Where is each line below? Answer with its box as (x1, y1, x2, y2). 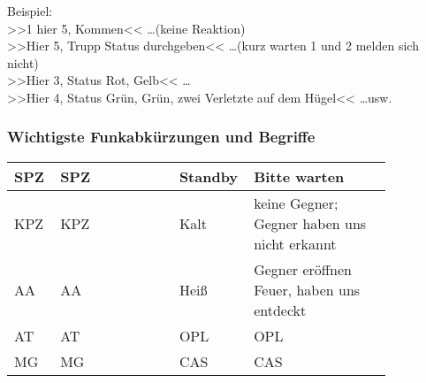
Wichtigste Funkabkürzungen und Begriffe (7, 126, 316, 148)
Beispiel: (7, 2, 53, 19)
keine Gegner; (254, 192, 339, 213)
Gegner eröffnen (254, 258, 353, 280)
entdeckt (254, 299, 307, 320)
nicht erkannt (254, 233, 337, 254)
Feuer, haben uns (254, 279, 361, 300)
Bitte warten (254, 165, 345, 187)
